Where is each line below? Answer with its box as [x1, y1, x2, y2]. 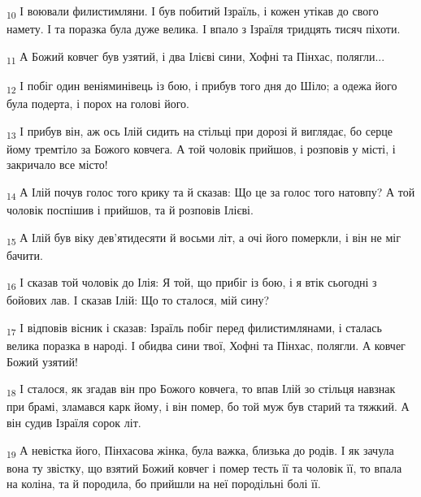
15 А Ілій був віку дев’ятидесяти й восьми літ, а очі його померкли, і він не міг [7, 228, 401, 248]
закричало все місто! [7, 156, 108, 173]
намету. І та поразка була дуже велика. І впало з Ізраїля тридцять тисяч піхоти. [7, 20, 401, 37]
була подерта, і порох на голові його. [7, 94, 189, 111]
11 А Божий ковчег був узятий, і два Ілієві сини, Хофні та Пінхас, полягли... [7, 47, 385, 67]
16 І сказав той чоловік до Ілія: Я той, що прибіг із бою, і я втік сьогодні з [7, 274, 377, 293]
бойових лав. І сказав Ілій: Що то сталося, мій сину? [7, 292, 270, 309]
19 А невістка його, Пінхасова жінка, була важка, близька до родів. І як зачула [7, 441, 394, 460]
